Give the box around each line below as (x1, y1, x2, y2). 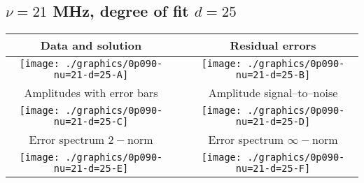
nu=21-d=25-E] (53, 163, 129, 175)
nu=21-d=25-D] (235, 116, 311, 128)
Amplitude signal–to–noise (208, 85, 338, 101)
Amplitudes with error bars (24, 85, 158, 101)
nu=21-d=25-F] (235, 163, 311, 175)
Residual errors (230, 37, 316, 54)
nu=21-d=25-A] (53, 69, 129, 81)
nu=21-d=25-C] (53, 116, 129, 128)
